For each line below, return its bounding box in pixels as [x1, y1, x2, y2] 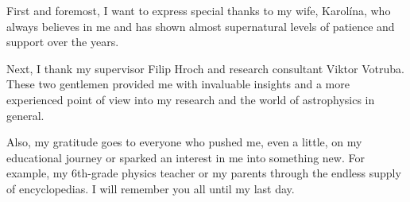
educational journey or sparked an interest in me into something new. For [6, 149, 365, 165]
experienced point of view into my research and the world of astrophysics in [6, 91, 375, 107]
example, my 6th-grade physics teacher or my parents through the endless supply [6, 165, 401, 181]
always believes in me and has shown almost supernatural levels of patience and [6, 17, 395, 34]
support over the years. [6, 33, 119, 50]
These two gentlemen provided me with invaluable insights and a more [6, 76, 350, 92]
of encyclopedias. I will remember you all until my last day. [6, 180, 295, 196]
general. [6, 107, 44, 123]
